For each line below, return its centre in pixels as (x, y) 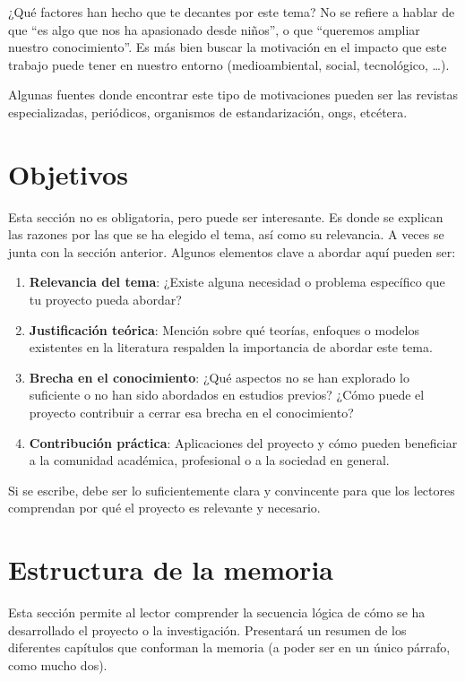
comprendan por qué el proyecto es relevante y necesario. (164, 508)
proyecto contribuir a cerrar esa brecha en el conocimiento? (191, 413)
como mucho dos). (58, 664)
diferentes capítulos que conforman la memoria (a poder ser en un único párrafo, (229, 647)
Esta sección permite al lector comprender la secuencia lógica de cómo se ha (217, 612)
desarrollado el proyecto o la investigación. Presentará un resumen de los (207, 629)
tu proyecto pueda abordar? (105, 300)
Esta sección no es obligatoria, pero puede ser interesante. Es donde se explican (226, 216)
